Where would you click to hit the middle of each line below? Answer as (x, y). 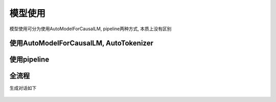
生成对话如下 (23, 88)
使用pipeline (29, 60)
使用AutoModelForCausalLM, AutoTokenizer (81, 43)
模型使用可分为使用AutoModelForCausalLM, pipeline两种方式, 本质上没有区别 (90, 29)
